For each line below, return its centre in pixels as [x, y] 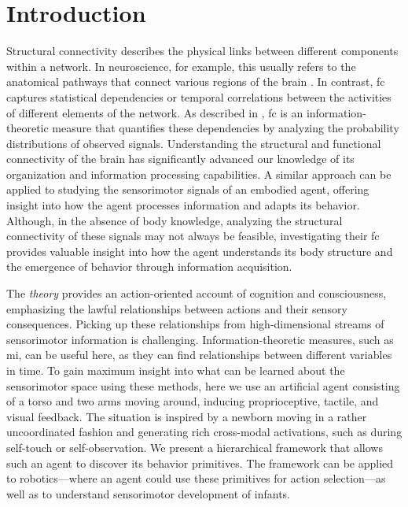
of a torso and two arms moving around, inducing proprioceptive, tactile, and [193, 401]
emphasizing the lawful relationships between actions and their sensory [177, 308]
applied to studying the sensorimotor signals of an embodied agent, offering [188, 189]
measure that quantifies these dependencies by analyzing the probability [226, 128]
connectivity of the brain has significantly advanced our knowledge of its [180, 159]
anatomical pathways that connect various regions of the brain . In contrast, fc [196, 81]
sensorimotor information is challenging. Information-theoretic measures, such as [200, 339]
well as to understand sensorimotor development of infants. [149, 493]
